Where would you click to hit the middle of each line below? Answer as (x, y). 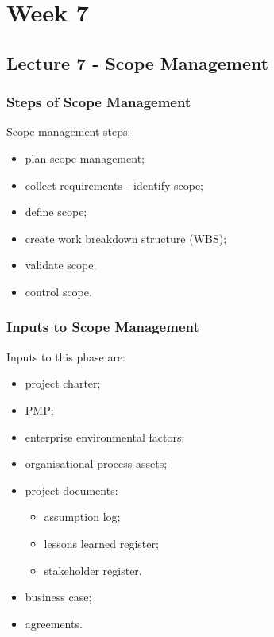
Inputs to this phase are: (66, 356)
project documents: (71, 490)
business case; (58, 597)
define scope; (56, 212)
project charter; (63, 383)
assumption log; (82, 517)
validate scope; (61, 265)
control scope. (58, 291)
